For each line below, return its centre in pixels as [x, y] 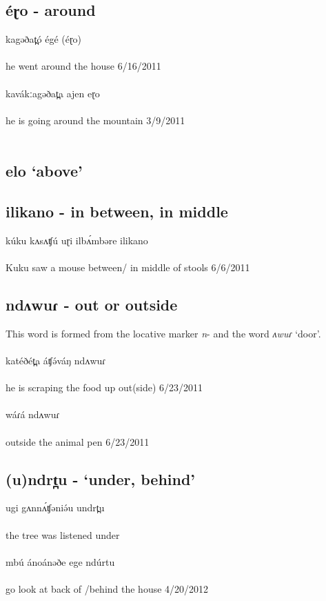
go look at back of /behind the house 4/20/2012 [107, 589]
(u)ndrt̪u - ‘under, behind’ [101, 479]
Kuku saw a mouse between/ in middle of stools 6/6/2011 [128, 267]
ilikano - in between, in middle [117, 211]
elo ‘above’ [44, 171]
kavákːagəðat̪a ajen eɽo [53, 93]
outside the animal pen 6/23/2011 [78, 441]
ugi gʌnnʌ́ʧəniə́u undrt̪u [55, 508]
